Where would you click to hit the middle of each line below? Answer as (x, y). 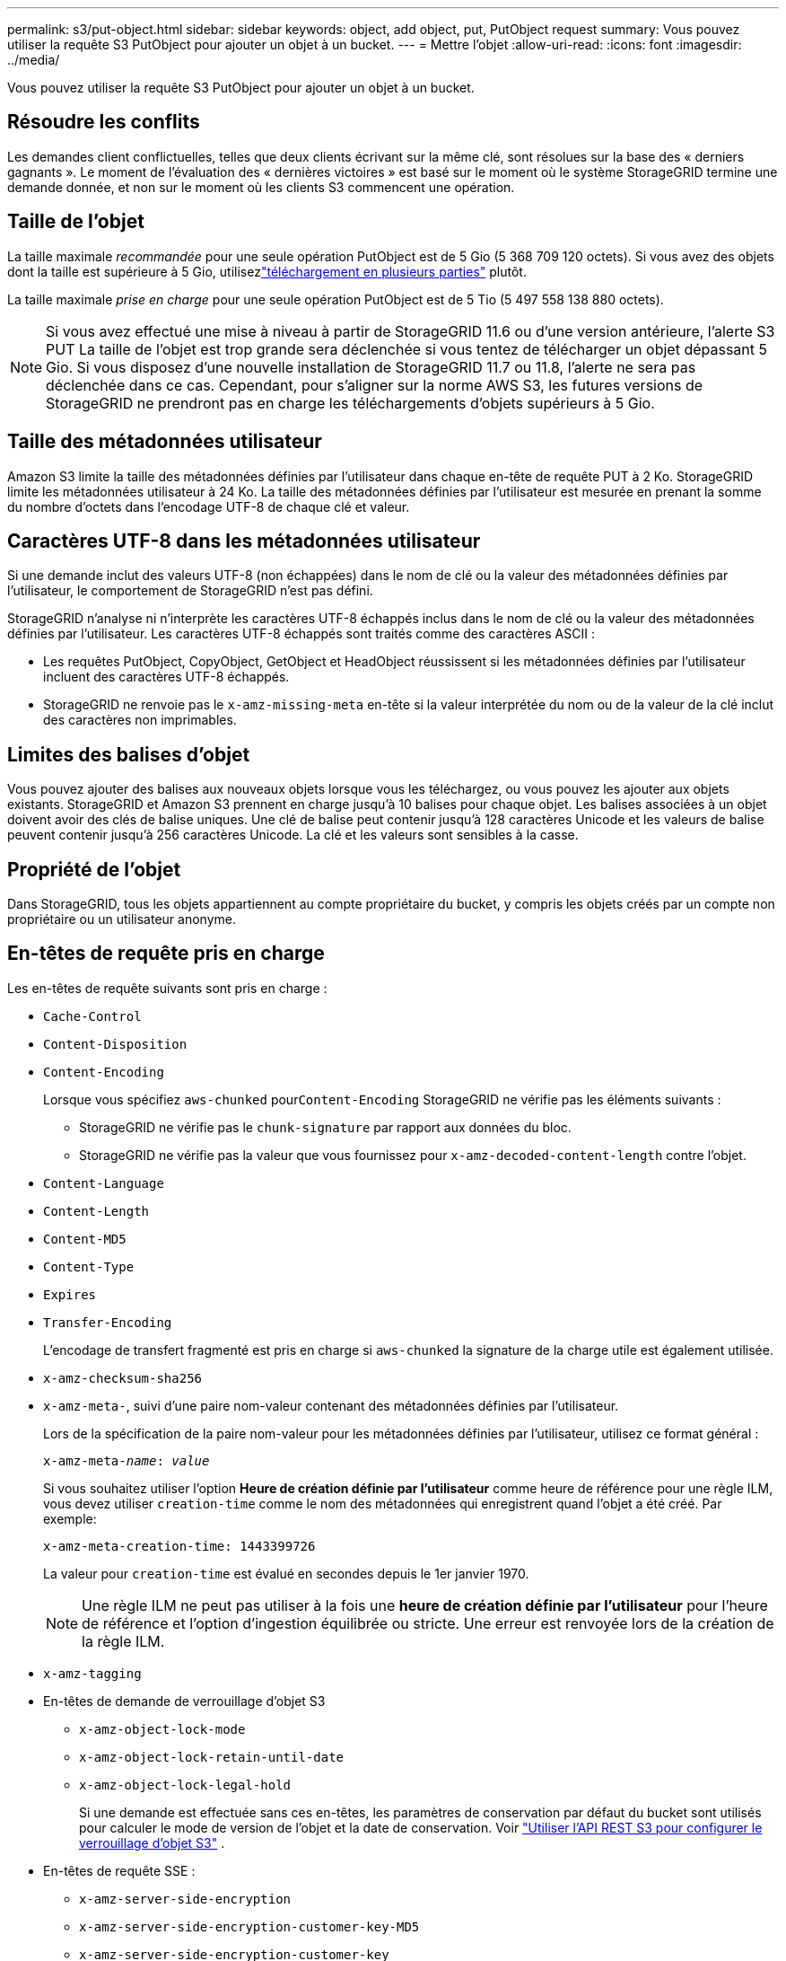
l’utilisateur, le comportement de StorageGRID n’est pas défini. (190, 591)
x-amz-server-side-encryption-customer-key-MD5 (249, 1926)
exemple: (70, 1518)
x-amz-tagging (92, 1673)
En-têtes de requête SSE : (119, 1870)
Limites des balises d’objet (129, 754)
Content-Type (89, 1266)
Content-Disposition (115, 1044)
